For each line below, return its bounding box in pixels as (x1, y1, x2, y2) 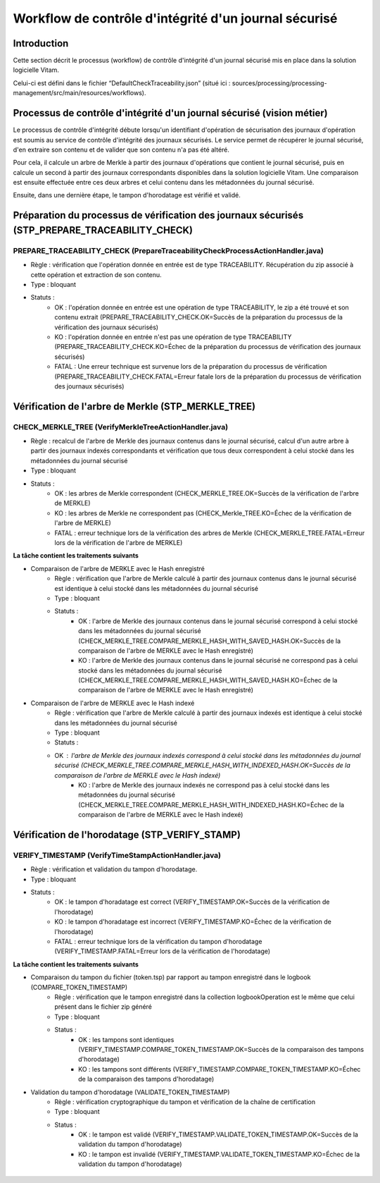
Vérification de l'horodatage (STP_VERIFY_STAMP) (13, 828, 241, 840)
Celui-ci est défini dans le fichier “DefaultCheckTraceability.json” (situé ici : (13, 78, 231, 87)
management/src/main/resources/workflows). (13, 89, 146, 97)
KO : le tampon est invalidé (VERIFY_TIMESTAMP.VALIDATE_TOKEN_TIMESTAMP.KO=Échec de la (78, 1150, 360, 1158)
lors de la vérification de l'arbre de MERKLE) (54, 538, 183, 546)
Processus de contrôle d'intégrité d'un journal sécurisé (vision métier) (13, 107, 328, 119)
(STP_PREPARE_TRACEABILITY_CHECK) (13, 224, 194, 236)
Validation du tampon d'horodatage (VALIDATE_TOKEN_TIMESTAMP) (30, 1088, 230, 1096)
